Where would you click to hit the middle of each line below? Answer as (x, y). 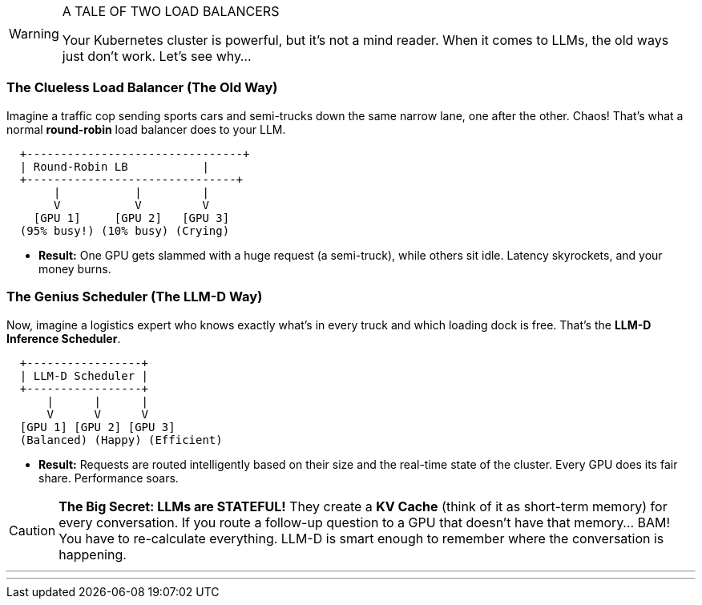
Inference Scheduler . (64, 338)
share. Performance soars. (109, 478)
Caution (32, 530)
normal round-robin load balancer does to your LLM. (146, 129)
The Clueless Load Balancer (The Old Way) (142, 88)
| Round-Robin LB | (114, 166)
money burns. (75, 268)
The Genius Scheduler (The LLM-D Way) (135, 297)
